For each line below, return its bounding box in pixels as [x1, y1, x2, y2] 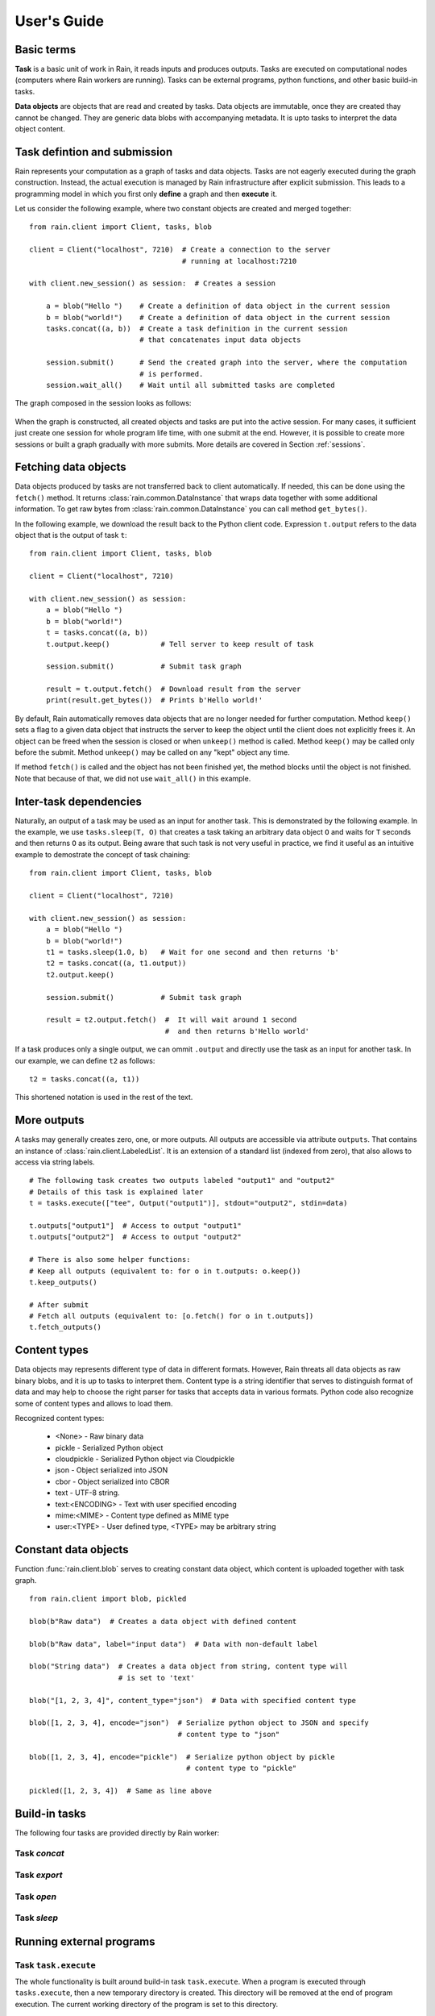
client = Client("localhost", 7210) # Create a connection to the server [29, 245, 331, 254]
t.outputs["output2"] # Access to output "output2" [29, 1232, 242, 1242]
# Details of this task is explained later [29, 1187, 204, 1197]
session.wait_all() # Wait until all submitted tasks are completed [45, 380, 335, 389]
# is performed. [139, 369, 204, 378]
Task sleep [14, 1912, 58, 1923]
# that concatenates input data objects [139, 335, 301, 344]
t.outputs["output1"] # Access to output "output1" [29, 1221, 242, 1230]
